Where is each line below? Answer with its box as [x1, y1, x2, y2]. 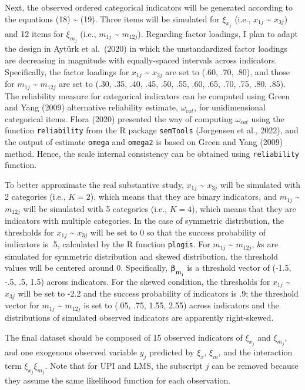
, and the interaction [218, 345, 293, 358]
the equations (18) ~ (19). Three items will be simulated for [5, 12, 220, 25]
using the [251, 112, 284, 125]
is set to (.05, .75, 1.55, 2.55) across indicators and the [83, 299, 279, 311]
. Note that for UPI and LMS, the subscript [45, 359, 203, 371]
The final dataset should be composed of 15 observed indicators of [5, 331, 243, 343]
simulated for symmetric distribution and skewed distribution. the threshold [5, 250, 279, 262]
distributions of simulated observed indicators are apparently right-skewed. [5, 311, 274, 323]
